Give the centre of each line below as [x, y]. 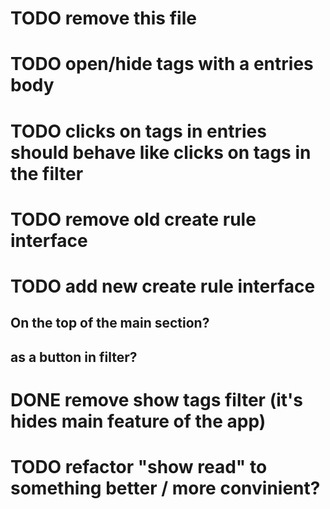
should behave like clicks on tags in [161, 152]
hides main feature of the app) [138, 421]
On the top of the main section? [110, 323]
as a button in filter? [74, 357]
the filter [47, 173]
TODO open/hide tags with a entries [162, 64]
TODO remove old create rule [133, 219]
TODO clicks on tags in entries [138, 131]
